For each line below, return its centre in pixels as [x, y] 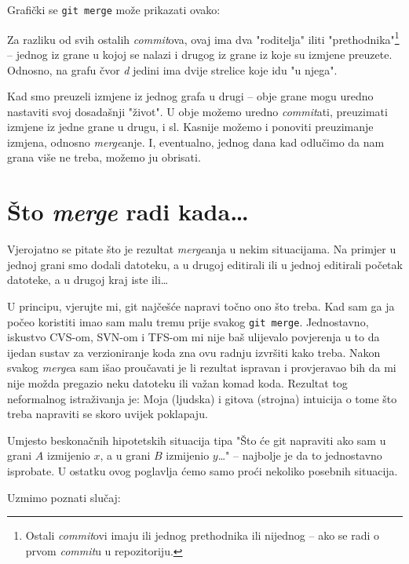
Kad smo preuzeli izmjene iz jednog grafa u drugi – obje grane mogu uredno [190, 96]
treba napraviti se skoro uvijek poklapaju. [108, 414]
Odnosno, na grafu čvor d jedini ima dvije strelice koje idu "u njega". [172, 69]
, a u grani [125, 455]
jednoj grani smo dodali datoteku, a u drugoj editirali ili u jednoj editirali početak [205, 264]
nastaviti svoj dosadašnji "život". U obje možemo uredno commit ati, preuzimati [197, 111]
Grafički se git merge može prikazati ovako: [114, 9]
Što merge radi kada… [128, 212]
